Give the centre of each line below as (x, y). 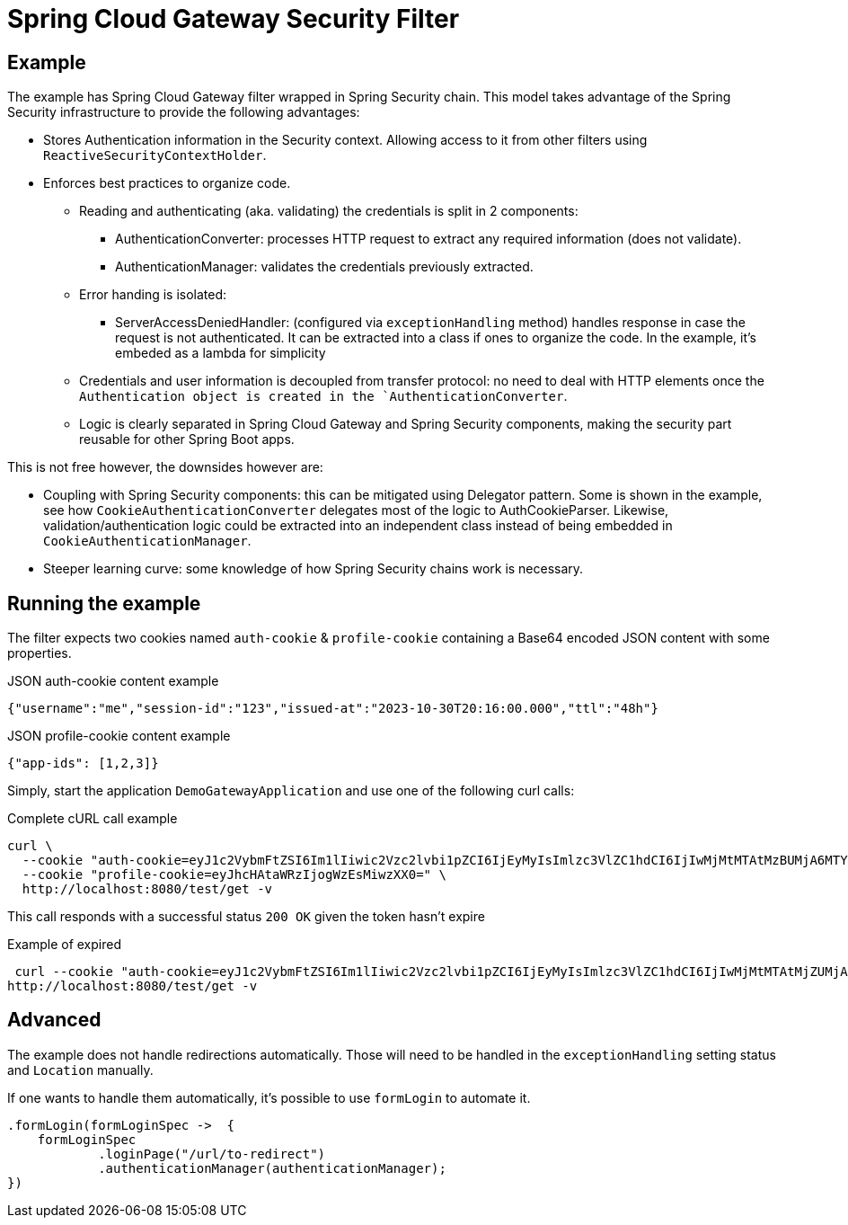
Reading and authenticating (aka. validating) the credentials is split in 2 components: (329, 211)
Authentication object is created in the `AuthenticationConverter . (323, 396)
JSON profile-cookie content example (119, 736)
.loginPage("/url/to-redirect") (212, 1154)
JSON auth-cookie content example (113, 681)
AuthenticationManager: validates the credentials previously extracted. (324, 267)
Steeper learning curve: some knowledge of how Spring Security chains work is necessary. (314, 569)
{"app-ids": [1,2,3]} (83, 763)
